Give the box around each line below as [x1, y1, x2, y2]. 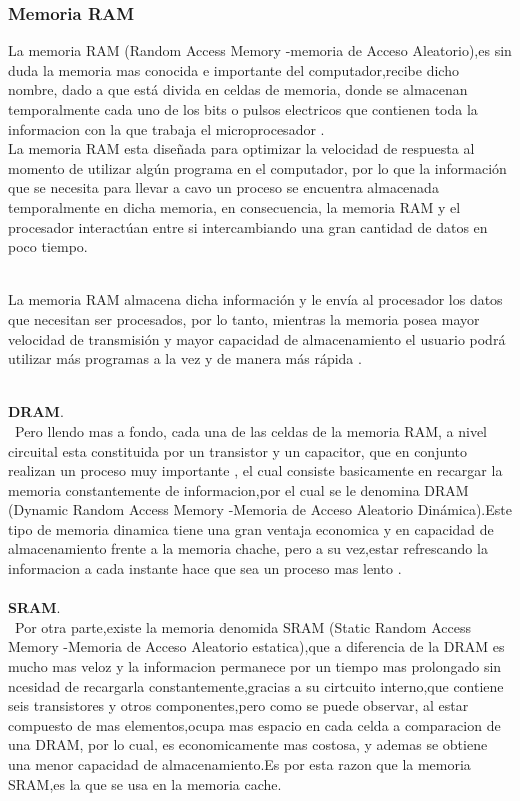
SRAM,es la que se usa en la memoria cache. [8, 773, 282, 794]
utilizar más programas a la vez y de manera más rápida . [8, 348, 362, 369]
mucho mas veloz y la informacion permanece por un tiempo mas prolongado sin [8, 656, 502, 677]
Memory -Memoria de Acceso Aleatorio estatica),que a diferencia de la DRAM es [8, 636, 505, 657]
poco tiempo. [8, 236, 88, 257]
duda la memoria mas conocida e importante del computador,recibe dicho [8, 59, 459, 80]
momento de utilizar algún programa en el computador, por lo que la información [8, 157, 507, 178]
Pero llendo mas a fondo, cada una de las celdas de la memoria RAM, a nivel [14, 420, 487, 441]
